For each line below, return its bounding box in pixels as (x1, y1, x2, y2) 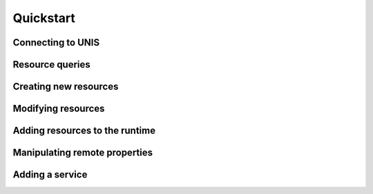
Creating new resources (12, 81, 119, 93)
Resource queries (12, 59, 91, 70)
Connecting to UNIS (12, 37, 100, 48)
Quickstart (12, 10, 76, 26)
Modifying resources (12, 103, 105, 115)
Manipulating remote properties (12, 147, 153, 159)
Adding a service (12, 169, 88, 181)
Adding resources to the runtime (12, 125, 155, 137)
